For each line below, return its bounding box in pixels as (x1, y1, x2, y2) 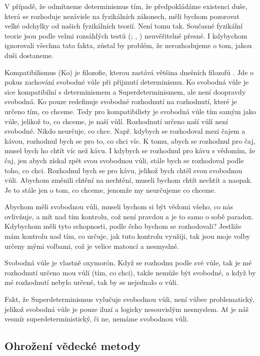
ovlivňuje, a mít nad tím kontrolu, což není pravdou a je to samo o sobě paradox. (4, 211, 254, 221)
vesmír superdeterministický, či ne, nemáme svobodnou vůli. (4, 313, 189, 324)
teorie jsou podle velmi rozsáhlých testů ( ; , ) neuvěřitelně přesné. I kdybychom (4, 30, 247, 41)
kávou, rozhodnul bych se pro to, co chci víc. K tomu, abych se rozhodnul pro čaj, (4, 135, 255, 146)
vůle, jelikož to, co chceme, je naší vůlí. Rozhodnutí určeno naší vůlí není (4, 116, 228, 126)
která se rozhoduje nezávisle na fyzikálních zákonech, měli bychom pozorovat (4, 11, 240, 21)
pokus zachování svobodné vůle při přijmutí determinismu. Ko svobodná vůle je (4, 77, 249, 87)
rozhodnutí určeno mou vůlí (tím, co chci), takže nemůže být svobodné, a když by (4, 267, 256, 277)
